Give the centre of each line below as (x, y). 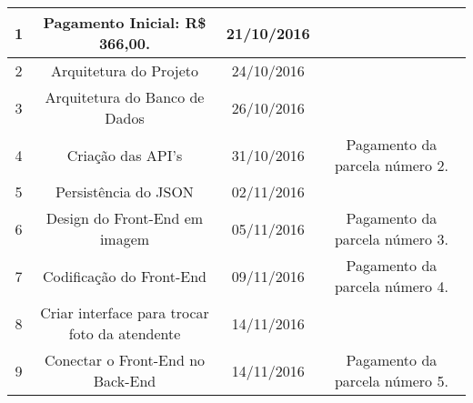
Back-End (125, 381)
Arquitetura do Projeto (125, 71)
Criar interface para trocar (125, 312)
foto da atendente (125, 333)
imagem (125, 239)
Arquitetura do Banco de (125, 97)
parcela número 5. (391, 381)
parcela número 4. (391, 286)
